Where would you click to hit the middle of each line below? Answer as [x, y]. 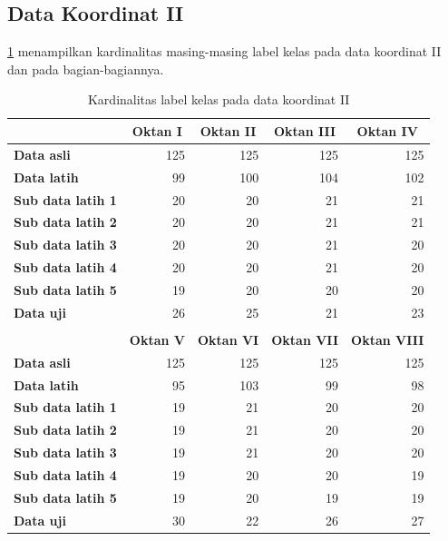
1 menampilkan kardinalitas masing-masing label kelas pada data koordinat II [224, 51]
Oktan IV [387, 130]
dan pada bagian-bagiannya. [86, 69]
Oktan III [305, 130]
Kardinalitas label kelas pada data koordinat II [219, 99]
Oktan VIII [388, 339]
